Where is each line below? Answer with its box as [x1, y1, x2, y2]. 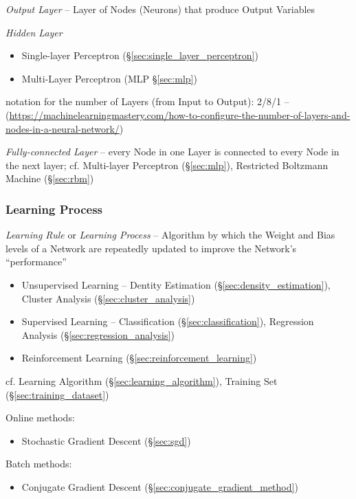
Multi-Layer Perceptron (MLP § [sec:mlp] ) [21, 71, 197, 85]
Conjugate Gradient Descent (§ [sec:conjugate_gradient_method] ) [21, 479, 298, 494]
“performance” [5, 254, 67, 269]
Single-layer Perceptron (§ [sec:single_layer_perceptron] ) [21, 48, 258, 63]
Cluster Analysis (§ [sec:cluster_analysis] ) [21, 291, 195, 305]
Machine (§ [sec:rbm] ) [5, 171, 94, 186]
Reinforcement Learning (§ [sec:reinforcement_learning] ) [21, 351, 257, 365]
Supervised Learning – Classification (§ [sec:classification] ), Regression [21, 314, 314, 329]
